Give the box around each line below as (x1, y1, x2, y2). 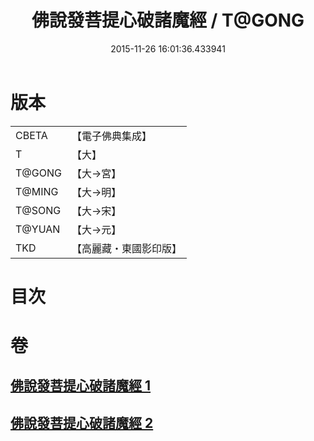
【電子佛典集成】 (71, 129, 152, 143)
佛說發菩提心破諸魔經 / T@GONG (31, 9, 305, 32)
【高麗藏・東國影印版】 (71, 241, 182, 255)
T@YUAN (15, 222, 61, 236)
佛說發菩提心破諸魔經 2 (10, 414, 154, 431)
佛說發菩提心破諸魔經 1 (10, 377, 152, 395)
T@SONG (15, 203, 62, 217)
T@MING (15, 184, 59, 198)
